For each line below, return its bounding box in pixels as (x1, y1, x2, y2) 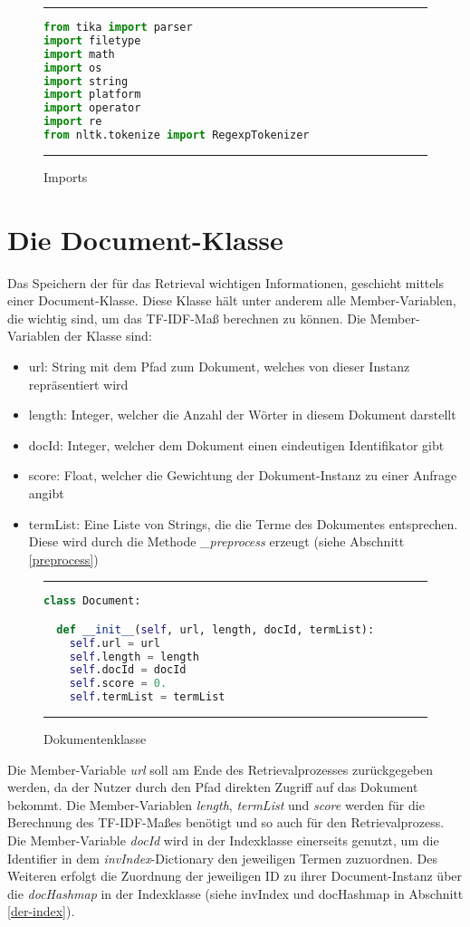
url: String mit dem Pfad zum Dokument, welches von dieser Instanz (28, 356, 410, 375)
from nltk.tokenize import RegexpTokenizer (43, 129, 310, 141)
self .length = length (69, 650, 199, 663)
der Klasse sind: (64, 326, 152, 345)
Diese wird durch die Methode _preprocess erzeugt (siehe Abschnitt (28, 532, 405, 551)
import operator (43, 101, 141, 115)
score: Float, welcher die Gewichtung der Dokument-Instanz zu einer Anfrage (28, 466, 457, 485)
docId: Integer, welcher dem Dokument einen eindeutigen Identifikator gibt (28, 435, 445, 454)
